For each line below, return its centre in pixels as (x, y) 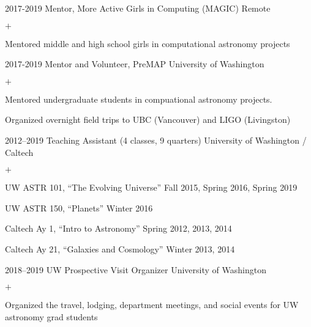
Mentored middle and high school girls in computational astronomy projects (148, 43)
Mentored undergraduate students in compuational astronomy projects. (139, 99)
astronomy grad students (51, 316)
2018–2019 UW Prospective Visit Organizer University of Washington (136, 269)
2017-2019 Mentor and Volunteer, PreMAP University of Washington (135, 64)
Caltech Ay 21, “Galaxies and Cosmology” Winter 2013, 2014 (120, 248)
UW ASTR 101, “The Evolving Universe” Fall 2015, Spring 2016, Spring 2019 (151, 187)
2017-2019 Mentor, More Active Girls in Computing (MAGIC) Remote (138, 8)
